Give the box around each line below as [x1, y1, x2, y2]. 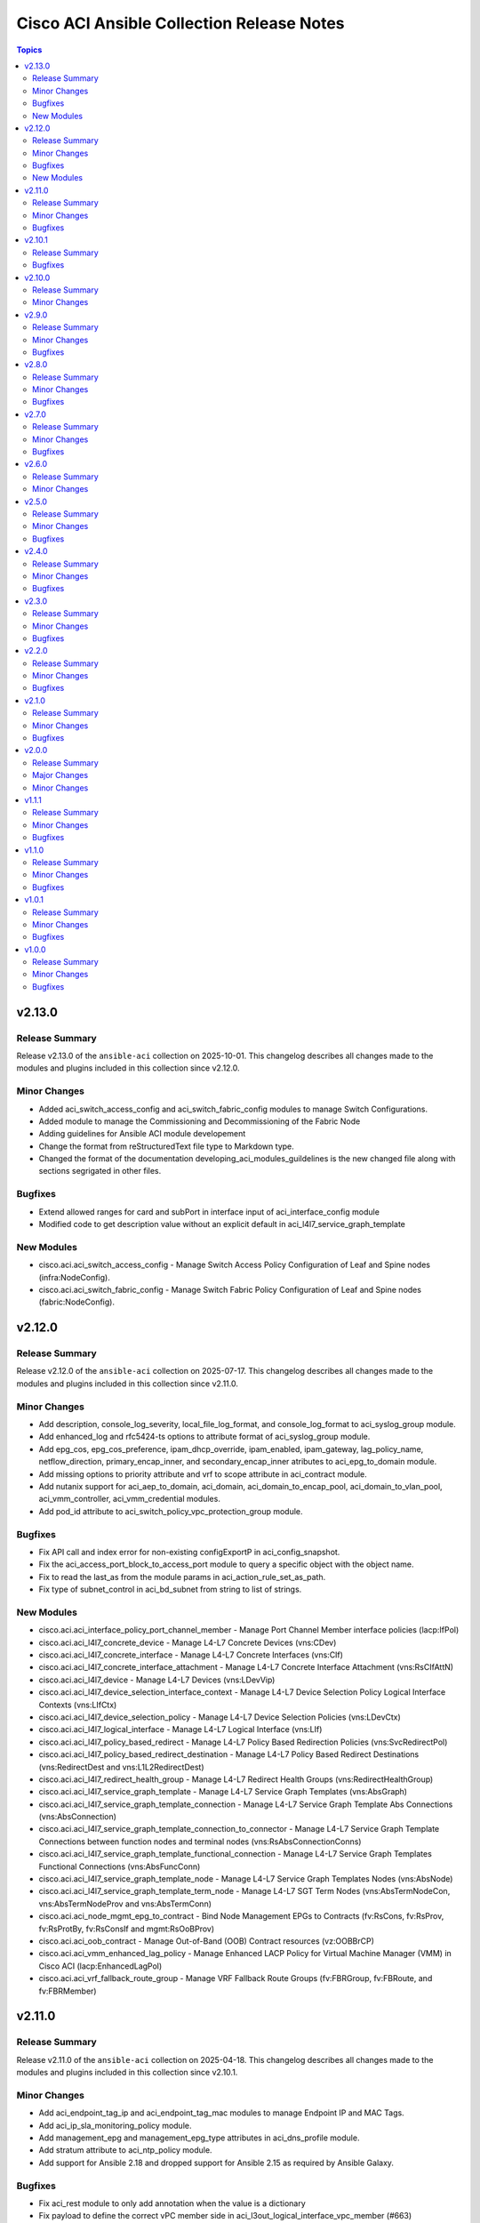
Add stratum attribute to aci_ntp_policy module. [38, 2145, 212, 2155]
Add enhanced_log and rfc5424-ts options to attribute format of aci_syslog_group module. [38, 1432, 371, 1442]
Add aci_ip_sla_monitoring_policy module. [38, 2120, 192, 2131]
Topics [16, 44, 43, 55]
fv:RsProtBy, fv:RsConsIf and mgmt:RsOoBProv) [38, 1923, 215, 1934]
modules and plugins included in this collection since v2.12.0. [16, 1063, 240, 1073]
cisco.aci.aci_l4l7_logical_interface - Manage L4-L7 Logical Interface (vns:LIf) [38, 1724, 323, 1735]
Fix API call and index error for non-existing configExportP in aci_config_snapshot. [38, 1546, 340, 1557]
